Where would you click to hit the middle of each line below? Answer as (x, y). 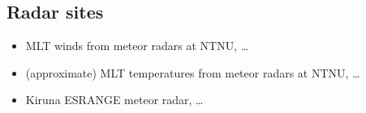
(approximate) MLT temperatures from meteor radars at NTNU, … (193, 72)
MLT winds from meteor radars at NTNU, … (137, 46)
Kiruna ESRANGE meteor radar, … (114, 100)
